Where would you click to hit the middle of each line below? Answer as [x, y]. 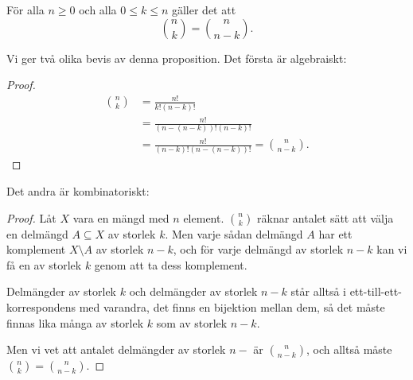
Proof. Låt [31, 217]
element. [204, 217]
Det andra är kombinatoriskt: [78, 190]
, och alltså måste [349, 349]
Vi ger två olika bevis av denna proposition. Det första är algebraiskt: [177, 58]
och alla [98, 10]
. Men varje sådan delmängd [234, 233]
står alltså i [318, 291]
